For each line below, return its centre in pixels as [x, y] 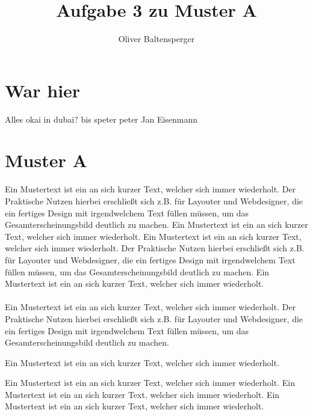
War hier [43, 90]
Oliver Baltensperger [156, 39]
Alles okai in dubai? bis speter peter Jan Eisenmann [101, 119]
